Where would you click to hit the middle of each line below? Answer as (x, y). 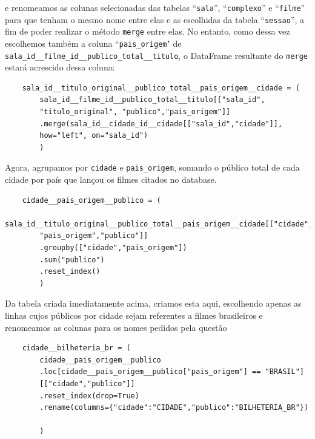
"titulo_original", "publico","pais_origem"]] (135, 112)
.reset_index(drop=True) (89, 396)
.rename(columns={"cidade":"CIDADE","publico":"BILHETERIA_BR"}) (174, 408)
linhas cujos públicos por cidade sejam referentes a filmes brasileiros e (134, 315)
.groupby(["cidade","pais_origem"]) (113, 248)
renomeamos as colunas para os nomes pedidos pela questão (116, 327)
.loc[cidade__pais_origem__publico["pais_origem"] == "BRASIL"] (172, 372)
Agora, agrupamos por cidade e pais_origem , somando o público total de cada (152, 167)
